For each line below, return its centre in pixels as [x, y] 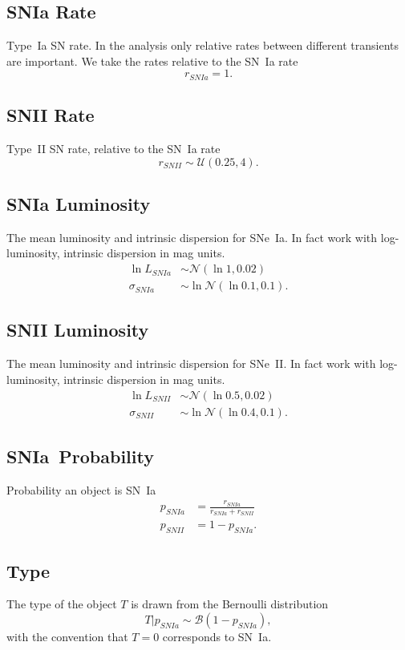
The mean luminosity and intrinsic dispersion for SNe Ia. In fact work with [192, 237]
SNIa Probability [80, 456]
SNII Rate [51, 115]
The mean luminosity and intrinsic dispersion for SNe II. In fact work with [191, 363]
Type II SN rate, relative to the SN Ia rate [113, 149]
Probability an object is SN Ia [81, 489]
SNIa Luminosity [79, 204]
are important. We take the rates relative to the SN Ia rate [152, 61]
